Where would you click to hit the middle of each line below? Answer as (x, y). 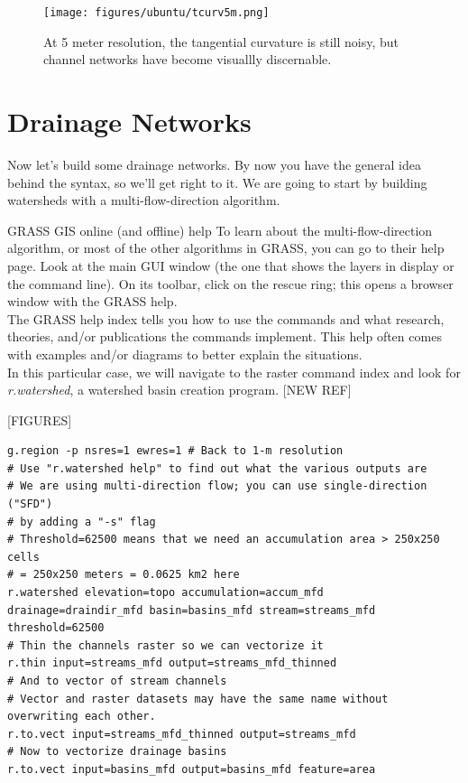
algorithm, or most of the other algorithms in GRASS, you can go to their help (226, 248)
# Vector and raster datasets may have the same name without (198, 699)
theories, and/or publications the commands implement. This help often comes (225, 336)
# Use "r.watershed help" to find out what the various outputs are (217, 468)
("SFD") (30, 504)
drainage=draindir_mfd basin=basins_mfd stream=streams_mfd (192, 610)
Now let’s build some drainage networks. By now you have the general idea (215, 164)
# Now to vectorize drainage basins (117, 752)
